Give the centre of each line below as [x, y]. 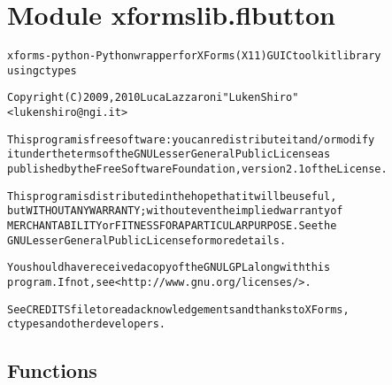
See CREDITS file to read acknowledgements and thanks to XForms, [178, 309]
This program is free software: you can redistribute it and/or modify [191, 139]
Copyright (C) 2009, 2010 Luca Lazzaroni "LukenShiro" [153, 98]
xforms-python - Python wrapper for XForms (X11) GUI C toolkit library [194, 56]
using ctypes [42, 70]
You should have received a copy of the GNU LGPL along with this [169, 268]
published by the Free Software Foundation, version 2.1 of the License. [197, 169]
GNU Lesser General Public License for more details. [147, 240]
